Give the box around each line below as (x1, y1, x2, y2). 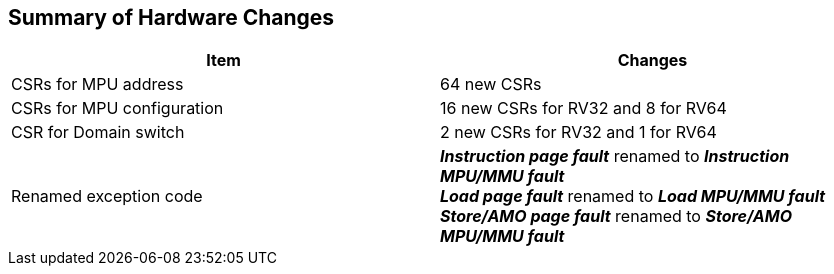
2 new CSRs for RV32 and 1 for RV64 (440, 122, 717, 143)
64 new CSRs (440, 74, 542, 95)
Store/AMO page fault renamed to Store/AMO (440, 206, 793, 227)
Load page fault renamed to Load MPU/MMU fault (440, 186, 826, 207)
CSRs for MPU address (11, 74, 184, 95)
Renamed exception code (11, 186, 203, 207)
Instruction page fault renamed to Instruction (440, 146, 790, 167)
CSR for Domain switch (11, 122, 185, 143)
